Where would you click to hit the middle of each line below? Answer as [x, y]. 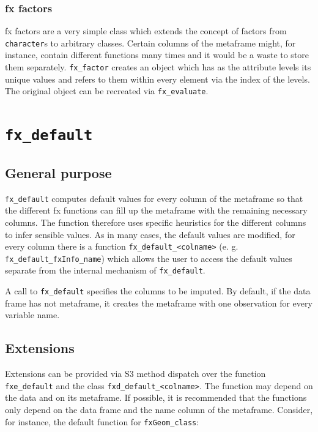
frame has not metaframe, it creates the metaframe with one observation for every [159, 303]
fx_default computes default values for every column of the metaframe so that [154, 198]
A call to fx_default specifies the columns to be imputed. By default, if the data [158, 291]
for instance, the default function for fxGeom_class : [102, 421]
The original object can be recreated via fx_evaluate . [107, 91]
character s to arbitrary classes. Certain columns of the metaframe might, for [150, 43]
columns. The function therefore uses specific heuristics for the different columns [156, 222]
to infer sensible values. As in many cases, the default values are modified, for [150, 234]
